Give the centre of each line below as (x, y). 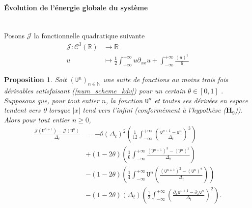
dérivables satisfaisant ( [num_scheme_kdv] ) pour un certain (95, 91)
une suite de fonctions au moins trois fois (166, 79)
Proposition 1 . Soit (35, 79)
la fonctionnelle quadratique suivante (89, 36)
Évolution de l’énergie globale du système (76, 7)
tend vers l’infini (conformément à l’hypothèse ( (154, 110)
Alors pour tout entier (37, 119)
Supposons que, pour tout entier (52, 100)
